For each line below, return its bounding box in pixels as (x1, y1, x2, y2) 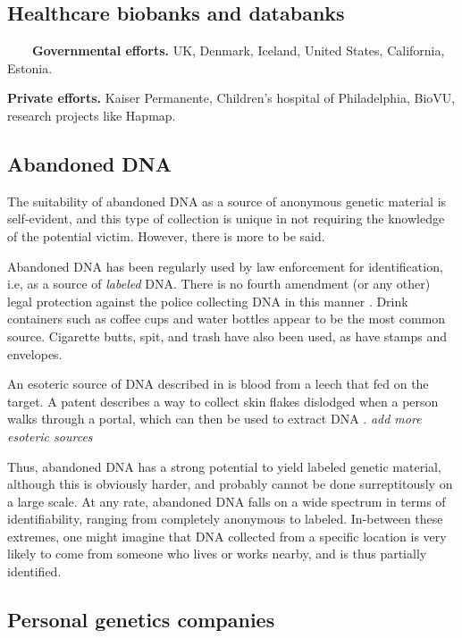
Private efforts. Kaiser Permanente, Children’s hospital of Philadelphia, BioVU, (7, 88, 456, 107)
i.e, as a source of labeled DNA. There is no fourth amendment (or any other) (7, 274, 431, 293)
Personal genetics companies (7, 606, 275, 634)
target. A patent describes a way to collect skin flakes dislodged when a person (7, 391, 439, 410)
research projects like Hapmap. (7, 105, 176, 124)
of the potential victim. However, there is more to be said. (7, 226, 325, 245)
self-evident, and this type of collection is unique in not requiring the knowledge (7, 209, 445, 228)
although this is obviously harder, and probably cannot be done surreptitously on (7, 474, 453, 493)
